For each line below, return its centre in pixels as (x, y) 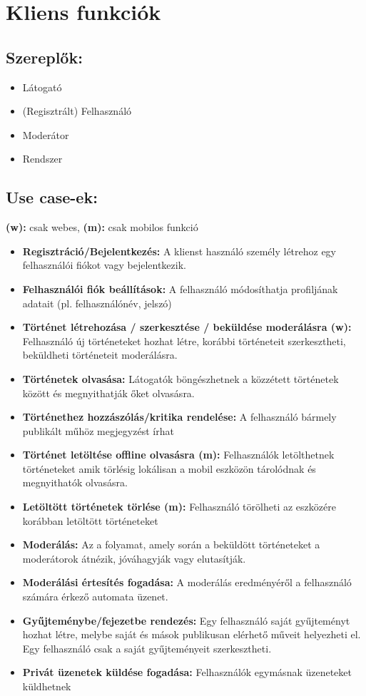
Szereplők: (44, 57)
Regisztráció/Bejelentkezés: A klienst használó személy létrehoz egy (179, 251)
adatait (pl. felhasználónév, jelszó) (97, 303)
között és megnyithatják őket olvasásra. (108, 393)
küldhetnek (47, 686)
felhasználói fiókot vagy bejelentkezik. (104, 265)
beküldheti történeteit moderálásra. (100, 355)
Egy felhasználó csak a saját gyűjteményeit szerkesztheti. (147, 648)
